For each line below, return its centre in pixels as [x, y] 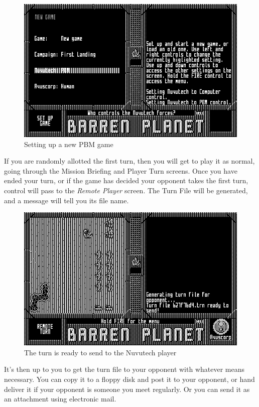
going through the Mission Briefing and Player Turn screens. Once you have [121, 170]
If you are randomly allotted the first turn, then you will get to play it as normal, [129, 161]
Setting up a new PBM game [69, 144]
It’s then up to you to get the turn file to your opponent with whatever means [124, 369]
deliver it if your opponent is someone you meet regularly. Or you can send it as [127, 389]
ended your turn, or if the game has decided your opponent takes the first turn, [126, 180]
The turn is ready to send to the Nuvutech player [100, 352]
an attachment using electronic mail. [60, 399]
